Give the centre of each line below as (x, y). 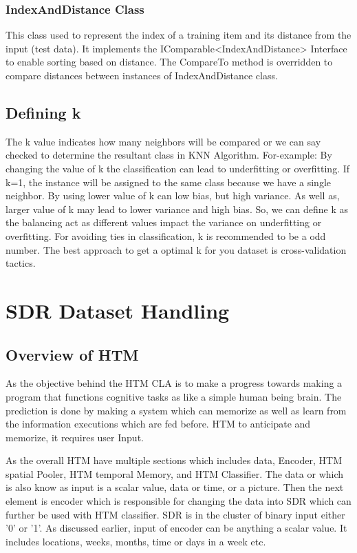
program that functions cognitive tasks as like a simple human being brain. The (174, 396)
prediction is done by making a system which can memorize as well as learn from (176, 410)
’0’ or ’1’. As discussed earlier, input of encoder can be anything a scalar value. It (176, 528)
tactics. (21, 263)
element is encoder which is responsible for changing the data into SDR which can (178, 501)
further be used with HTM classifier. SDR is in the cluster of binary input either (175, 514)
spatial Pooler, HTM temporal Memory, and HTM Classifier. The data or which (175, 473)
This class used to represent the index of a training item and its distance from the (178, 35)
